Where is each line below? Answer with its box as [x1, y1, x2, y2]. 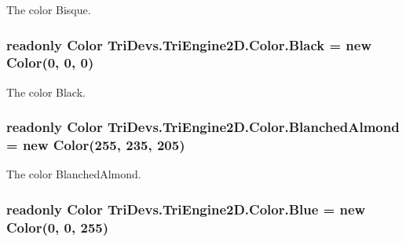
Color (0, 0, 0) [6, 53, 94, 72]
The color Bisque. [6, 2, 91, 17]
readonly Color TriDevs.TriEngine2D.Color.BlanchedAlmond [6, 117, 400, 137]
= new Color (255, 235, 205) [6, 135, 185, 155]
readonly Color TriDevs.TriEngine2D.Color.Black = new [6, 35, 372, 54]
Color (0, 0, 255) [6, 217, 109, 236]
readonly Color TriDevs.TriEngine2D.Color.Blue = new [6, 199, 366, 218]
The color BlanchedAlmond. [6, 166, 141, 182]
